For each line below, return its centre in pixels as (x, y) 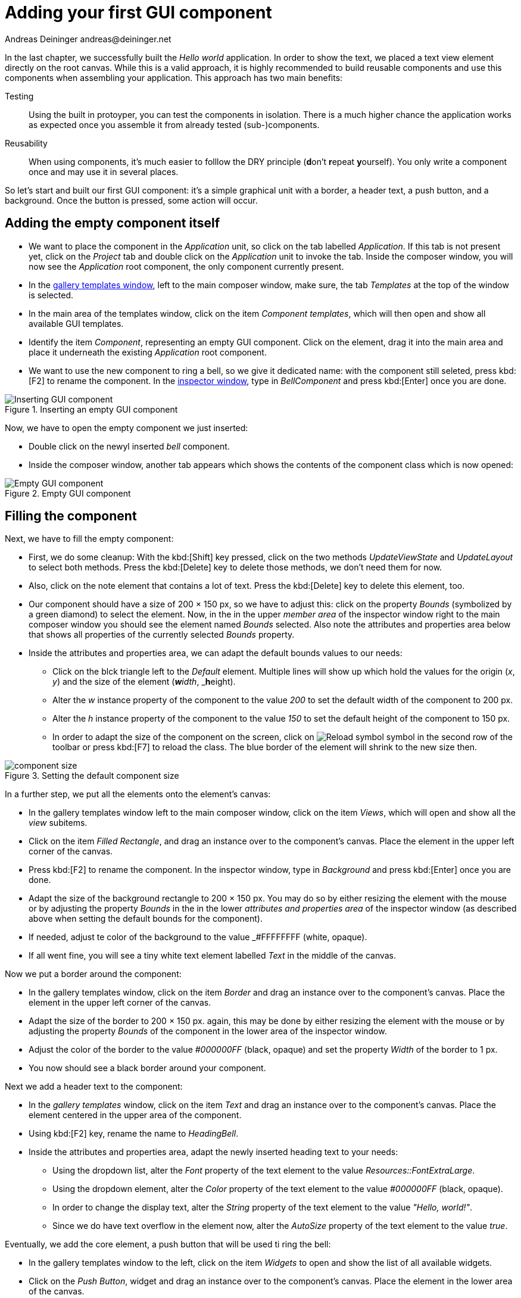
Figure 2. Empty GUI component (68, 493)
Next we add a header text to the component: (94, 1087)
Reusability (26, 143)
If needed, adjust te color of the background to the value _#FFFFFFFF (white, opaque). (198, 937)
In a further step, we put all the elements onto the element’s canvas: (138, 794)
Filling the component (71, 516)
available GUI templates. (76, 323)
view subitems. (58, 823)
